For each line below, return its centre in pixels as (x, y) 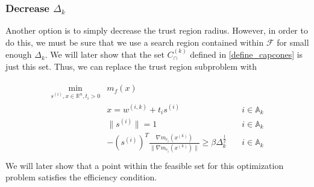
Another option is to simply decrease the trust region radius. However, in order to (157, 30)
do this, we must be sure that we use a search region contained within (135, 42)
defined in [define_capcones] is (246, 54)
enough (19, 54)
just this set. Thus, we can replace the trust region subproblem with (131, 66)
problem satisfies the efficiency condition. (81, 177)
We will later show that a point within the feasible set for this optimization (145, 165)
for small (293, 42)
